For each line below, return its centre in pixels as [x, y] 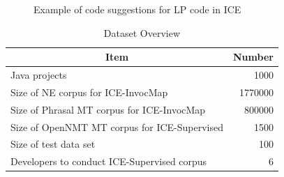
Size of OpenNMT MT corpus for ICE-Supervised [117, 126]
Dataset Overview [142, 32]
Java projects [39, 75]
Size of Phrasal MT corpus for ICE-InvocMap [108, 109]
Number [253, 57]
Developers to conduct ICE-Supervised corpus [109, 161]
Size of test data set [53, 144]
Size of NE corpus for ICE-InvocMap [89, 92]
